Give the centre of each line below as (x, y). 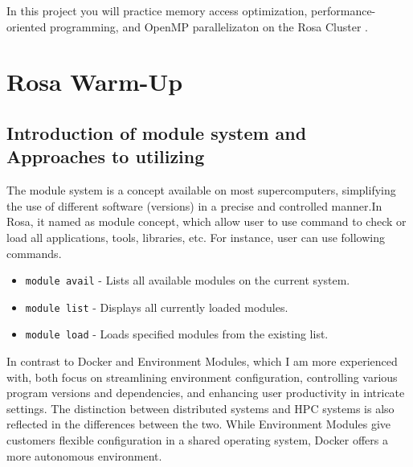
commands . (34, 253)
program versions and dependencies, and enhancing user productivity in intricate (206, 393)
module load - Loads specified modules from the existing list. (177, 334)
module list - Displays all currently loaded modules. (157, 307)
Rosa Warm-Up (95, 82)
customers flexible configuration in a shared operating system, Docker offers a (197, 440)
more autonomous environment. (84, 455)
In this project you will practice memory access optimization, (157, 10)
